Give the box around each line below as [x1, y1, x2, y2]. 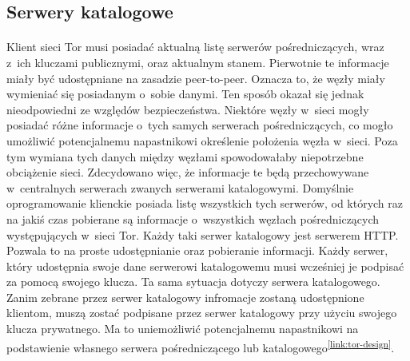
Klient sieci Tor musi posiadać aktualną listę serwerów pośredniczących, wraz [6, 38, 384, 55]
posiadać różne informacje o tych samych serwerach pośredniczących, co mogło [6, 117, 393, 133]
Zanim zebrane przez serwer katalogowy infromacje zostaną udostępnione [6, 288, 364, 305]
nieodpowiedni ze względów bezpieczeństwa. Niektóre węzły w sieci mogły [6, 101, 369, 117]
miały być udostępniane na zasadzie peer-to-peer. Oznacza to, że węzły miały [6, 69, 385, 86]
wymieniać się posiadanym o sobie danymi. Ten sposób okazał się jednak [6, 85, 364, 102]
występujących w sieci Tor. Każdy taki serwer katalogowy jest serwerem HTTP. [6, 226, 399, 243]
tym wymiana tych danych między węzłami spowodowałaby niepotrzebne [6, 148, 364, 165]
